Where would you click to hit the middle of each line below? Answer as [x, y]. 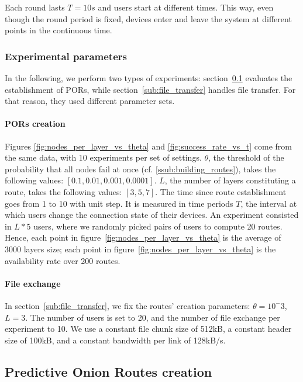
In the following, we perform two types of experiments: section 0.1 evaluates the [149, 78]
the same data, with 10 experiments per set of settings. [103, 157]
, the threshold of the [246, 157]
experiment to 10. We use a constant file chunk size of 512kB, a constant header [148, 329]
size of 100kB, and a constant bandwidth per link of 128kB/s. [115, 340]
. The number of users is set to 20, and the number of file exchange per [153, 317]
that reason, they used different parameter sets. [90, 101]
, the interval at [269, 203]
